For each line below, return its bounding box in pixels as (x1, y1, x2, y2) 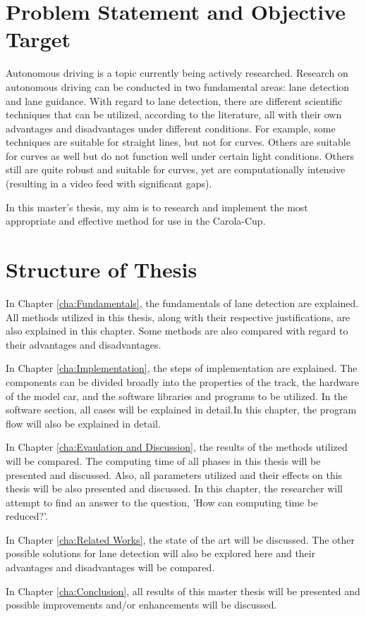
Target (6, 25, 71, 54)
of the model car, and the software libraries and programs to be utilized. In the (6, 388, 348, 403)
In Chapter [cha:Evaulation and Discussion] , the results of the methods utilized (6, 440, 348, 454)
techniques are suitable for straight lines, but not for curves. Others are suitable (6, 135, 350, 149)
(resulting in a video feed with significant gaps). (6, 176, 212, 191)
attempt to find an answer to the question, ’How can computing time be (6, 494, 318, 509)
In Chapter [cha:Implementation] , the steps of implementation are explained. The (6, 361, 358, 375)
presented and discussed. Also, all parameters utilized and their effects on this (6, 467, 343, 482)
